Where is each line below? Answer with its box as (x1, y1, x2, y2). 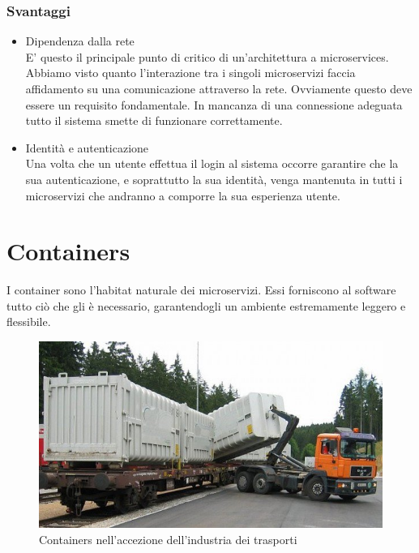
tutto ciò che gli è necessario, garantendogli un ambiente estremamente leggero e (6, 297, 406, 314)
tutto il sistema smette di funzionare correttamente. (25, 112, 283, 129)
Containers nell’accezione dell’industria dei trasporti (39, 531, 297, 548)
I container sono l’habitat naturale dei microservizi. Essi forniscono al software (6, 281, 396, 298)
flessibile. (6, 313, 51, 330)
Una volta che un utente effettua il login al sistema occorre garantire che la (25, 155, 399, 172)
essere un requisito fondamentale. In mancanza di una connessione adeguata (25, 96, 403, 113)
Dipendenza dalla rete (25, 32, 135, 49)
